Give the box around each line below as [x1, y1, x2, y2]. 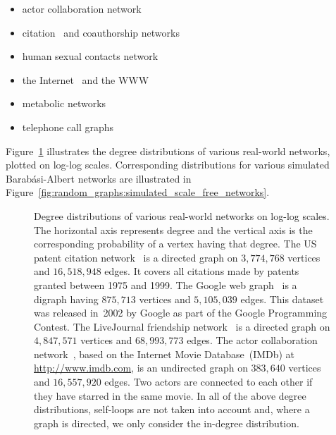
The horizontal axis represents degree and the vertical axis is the [34, 222, 313, 237]
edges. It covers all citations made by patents [104, 264, 299, 278]
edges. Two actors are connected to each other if [104, 374, 313, 389]
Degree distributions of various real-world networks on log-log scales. [34, 208, 330, 223]
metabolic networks [22, 96, 106, 111]
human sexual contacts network [22, 49, 158, 63]
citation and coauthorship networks [22, 25, 180, 39]
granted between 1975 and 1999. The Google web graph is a [34, 277, 297, 292]
